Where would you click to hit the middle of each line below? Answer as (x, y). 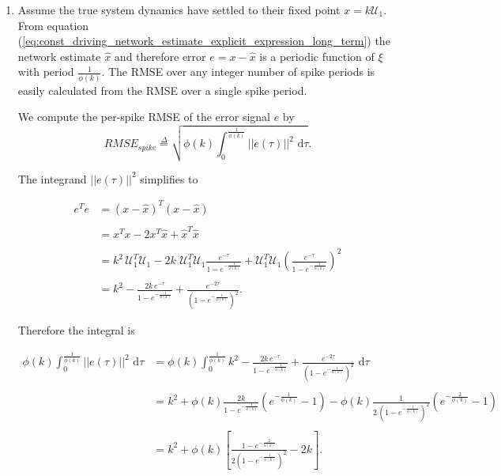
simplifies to (169, 178)
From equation (53, 25)
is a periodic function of (317, 56)
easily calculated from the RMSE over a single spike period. (162, 90)
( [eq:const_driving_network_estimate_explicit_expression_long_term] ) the (204, 41)
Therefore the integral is (76, 330)
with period (46, 72)
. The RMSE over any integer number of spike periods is (238, 72)
